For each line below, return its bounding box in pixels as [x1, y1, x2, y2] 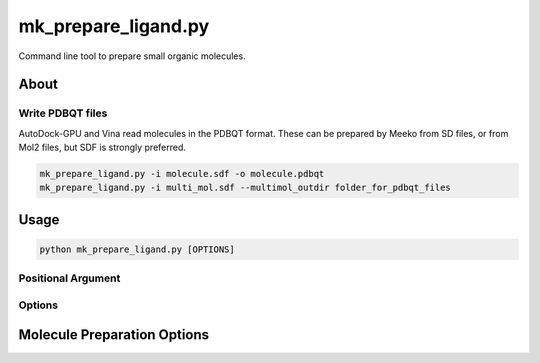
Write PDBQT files [18, 106, 108, 120]
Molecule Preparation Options [18, 326, 210, 343]
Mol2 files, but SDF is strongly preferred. [18, 141, 187, 154]
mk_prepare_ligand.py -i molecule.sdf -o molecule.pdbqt [39, 168, 325, 180]
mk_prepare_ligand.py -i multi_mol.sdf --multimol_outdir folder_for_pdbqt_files [39, 182, 452, 194]
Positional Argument [18, 271, 121, 285]
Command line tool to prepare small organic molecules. [18, 50, 246, 62]
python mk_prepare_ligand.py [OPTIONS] [39, 244, 235, 255]
